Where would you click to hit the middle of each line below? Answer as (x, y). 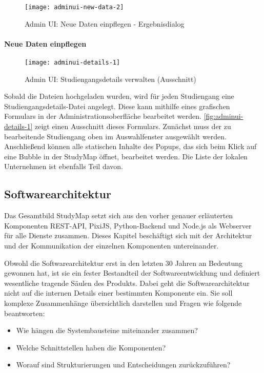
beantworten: (25, 313)
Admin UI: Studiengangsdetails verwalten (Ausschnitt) (110, 79)
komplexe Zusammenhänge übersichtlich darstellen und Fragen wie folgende (123, 303)
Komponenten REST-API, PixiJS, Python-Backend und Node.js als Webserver (128, 225)
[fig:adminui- (224, 116)
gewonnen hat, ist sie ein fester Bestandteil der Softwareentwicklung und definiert (132, 273)
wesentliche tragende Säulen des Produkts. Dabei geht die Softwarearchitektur (127, 283)
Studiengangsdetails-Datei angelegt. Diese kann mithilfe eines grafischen (117, 106)
